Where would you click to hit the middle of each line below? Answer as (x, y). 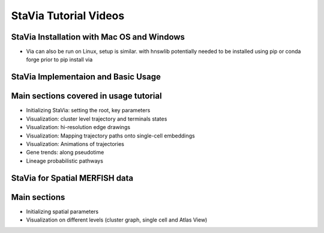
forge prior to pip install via (59, 59)
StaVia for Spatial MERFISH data (72, 178)
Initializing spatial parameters (62, 211)
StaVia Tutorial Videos (68, 16)
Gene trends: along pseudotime (65, 153)
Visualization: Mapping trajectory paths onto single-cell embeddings (110, 136)
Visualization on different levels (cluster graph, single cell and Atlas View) (117, 220)
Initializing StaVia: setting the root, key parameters (88, 110)
